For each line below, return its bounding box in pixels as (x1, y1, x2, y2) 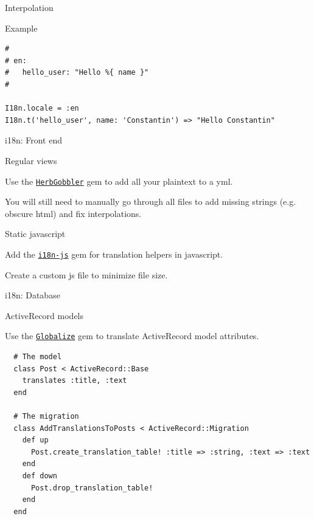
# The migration (13, 412, 79, 421)
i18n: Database (5, 289, 60, 301)
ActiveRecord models (5, 309, 84, 321)
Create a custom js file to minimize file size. (5, 268, 168, 281)
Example (5, 21, 38, 34)
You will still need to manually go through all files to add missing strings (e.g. (5, 195, 296, 208)
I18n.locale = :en (5, 104, 79, 113)
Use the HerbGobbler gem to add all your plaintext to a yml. (5, 174, 233, 187)
